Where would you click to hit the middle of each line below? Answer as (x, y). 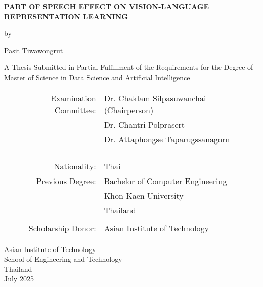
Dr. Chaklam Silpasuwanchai (155, 98)
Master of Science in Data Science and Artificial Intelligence (97, 77)
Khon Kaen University (144, 195)
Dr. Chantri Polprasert (144, 124)
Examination (73, 98)
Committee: (75, 110)
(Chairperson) (129, 110)
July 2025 (19, 279)
